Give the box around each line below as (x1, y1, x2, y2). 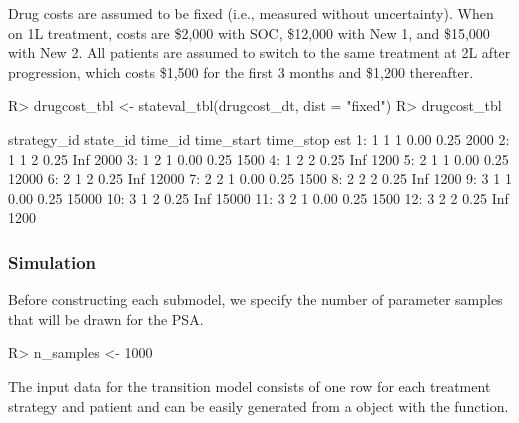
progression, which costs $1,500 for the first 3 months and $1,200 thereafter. (8, 61, 474, 82)
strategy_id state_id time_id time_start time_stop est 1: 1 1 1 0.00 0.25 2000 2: (8, 128, 510, 149)
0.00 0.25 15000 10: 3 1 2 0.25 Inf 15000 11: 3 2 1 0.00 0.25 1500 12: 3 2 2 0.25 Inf (8, 187, 509, 208)
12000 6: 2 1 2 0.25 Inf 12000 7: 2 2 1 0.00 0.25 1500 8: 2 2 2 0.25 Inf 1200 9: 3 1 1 (8, 168, 512, 189)
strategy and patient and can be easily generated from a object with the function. (8, 395, 509, 416)
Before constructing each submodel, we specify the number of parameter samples (8, 289, 503, 310)
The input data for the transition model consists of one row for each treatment (8, 375, 491, 396)
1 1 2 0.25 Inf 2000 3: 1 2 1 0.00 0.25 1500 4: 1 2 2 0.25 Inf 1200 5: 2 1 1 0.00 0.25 (8, 148, 509, 169)
